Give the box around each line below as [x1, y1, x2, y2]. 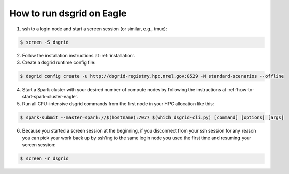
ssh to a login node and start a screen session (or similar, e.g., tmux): [22, 26, 167, 32]
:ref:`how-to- [227, 86, 255, 92]
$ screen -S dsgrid [20, 39, 69, 45]
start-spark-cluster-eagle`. [22, 94, 79, 100]
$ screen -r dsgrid [20, 156, 69, 161]
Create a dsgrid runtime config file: [22, 59, 96, 66]
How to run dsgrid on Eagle [9, 8, 127, 19]
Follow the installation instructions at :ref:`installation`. [22, 52, 136, 58]
